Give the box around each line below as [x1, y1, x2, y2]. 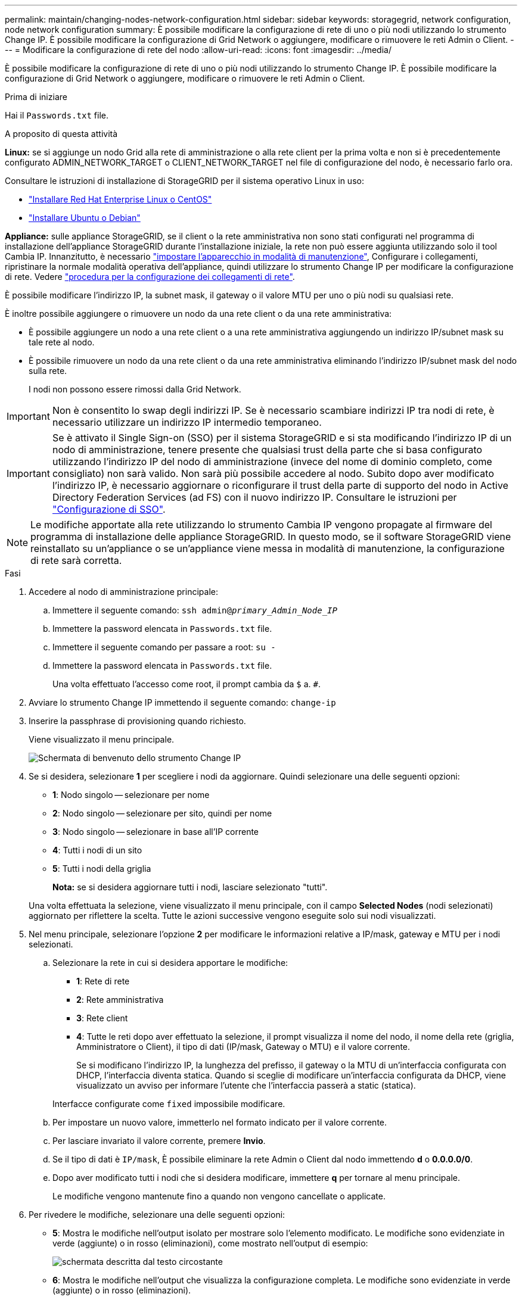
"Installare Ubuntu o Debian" [29, 213, 141, 223]
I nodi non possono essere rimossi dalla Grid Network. [29, 384, 241, 394]
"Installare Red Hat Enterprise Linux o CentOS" [29, 194, 212, 204]
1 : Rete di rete [76, 976, 130, 986]
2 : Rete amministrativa [76, 995, 164, 1005]
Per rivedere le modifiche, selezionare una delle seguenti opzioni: [29, 1209, 285, 1220]
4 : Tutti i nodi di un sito [52, 845, 142, 855]
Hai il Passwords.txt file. [5, 110, 108, 120]
